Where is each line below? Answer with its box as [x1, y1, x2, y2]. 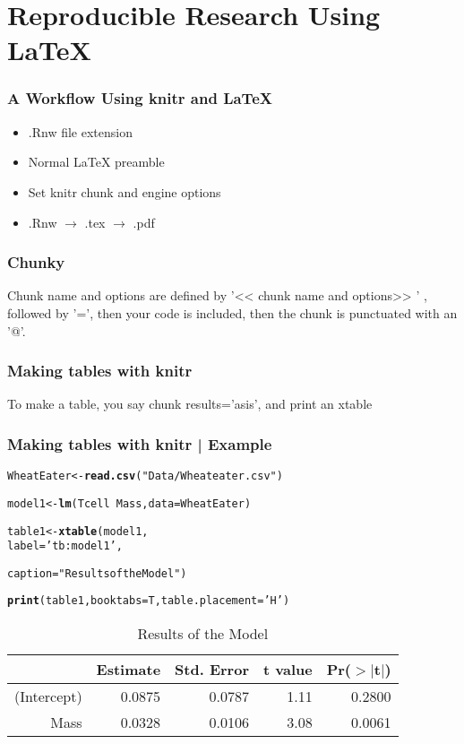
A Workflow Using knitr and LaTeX [7, 87, 272, 109]
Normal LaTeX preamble [28, 152, 165, 171]
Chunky [7, 251, 65, 273]
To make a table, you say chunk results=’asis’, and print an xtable [7, 394, 373, 413]
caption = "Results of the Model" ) [7, 567, 187, 580]
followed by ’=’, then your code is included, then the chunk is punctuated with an [7, 303, 458, 322]
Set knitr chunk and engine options [28, 182, 221, 201]
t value [262, 659, 313, 680]
